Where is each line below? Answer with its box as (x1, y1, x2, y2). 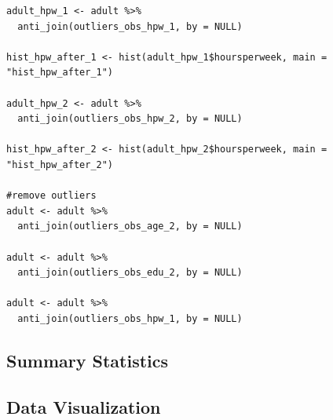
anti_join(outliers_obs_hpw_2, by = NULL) (17, 113, 243, 125)
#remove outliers (6, 190, 97, 202)
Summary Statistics (6, 348, 169, 372)
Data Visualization (6, 394, 161, 418)
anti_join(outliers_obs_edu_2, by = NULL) (17, 267, 243, 279)
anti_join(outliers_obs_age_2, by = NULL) (17, 221, 243, 232)
